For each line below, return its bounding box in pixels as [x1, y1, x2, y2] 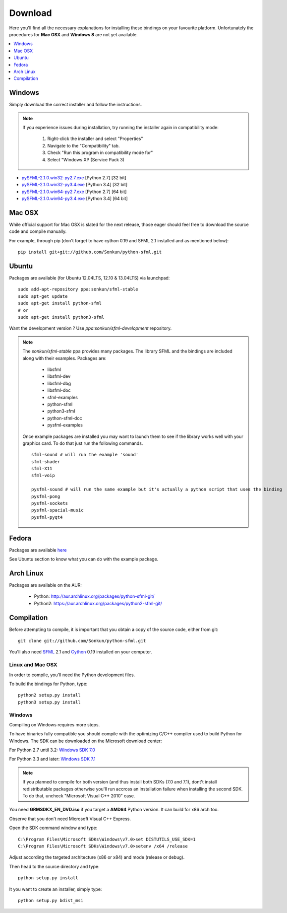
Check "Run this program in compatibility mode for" [47, 149, 153, 156]
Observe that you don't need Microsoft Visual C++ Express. [9, 816, 131, 822]
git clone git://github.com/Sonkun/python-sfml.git [18, 638, 146, 644]
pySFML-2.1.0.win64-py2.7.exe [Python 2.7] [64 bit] [21, 189, 127, 195]
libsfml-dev [47, 373, 71, 379]
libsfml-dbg [47, 380, 71, 386]
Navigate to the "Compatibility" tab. [47, 142, 120, 148]
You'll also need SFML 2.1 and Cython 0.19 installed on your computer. [9, 649, 152, 655]
